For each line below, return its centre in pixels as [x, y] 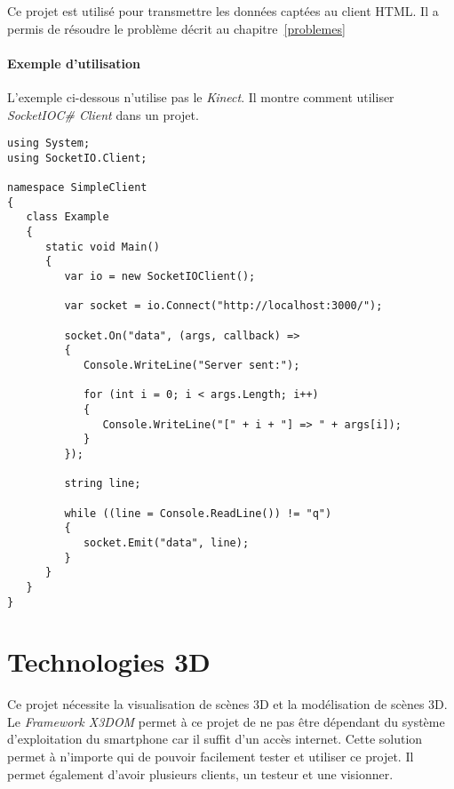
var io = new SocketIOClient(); [160, 277]
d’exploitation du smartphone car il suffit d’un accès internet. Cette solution [215, 739]
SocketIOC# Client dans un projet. [103, 114]
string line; [103, 484]
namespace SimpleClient [77, 188]
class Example [68, 217]
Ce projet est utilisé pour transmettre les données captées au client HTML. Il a [223, 11]
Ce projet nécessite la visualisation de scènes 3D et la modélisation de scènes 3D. [227, 704]
